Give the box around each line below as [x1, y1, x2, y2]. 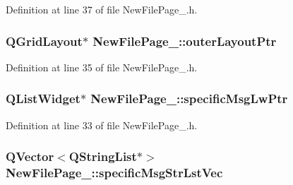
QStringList [68, 148, 137, 165]
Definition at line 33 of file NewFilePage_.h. [6, 117, 198, 132]
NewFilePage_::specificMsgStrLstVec [6, 164, 223, 181]
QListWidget [6, 90, 80, 107]
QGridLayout [6, 32, 83, 49]
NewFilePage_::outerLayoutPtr [92, 32, 277, 49]
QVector [6, 148, 54, 165]
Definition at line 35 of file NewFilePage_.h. [6, 59, 198, 74]
